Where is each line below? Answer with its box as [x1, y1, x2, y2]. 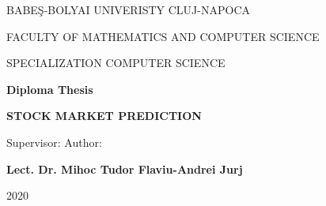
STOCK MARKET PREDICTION [6, 107, 202, 124]
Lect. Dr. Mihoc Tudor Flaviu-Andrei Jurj [6, 160, 243, 177]
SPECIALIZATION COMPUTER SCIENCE [6, 54, 226, 71]
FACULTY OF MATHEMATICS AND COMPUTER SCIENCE [6, 28, 320, 44]
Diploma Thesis [6, 81, 93, 97]
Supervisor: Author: [6, 133, 102, 150]
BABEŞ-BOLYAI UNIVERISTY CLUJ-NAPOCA [6, 2, 250, 17]
